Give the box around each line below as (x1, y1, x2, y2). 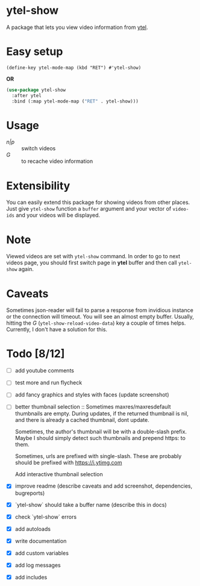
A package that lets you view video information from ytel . (6, 24, 149, 31)
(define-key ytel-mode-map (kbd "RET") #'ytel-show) (6, 65, 142, 71)
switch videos (21, 145, 56, 152)
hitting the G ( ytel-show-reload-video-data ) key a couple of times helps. (6, 319, 186, 326)
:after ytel (11, 92, 42, 98)
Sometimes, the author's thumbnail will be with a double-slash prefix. (14, 428, 187, 435)
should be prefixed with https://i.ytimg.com (14, 459, 122, 467)
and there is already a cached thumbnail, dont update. (14, 416, 149, 424)
